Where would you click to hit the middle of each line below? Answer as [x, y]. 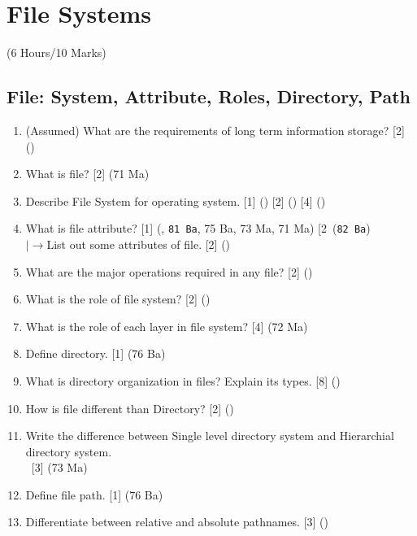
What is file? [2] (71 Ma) [87, 174]
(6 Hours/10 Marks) [56, 52]
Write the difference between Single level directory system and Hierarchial [210, 436]
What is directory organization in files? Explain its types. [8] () [183, 380]
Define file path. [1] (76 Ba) [94, 494]
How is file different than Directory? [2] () [130, 408]
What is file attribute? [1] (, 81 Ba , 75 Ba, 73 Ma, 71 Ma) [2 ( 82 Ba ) [198, 228]
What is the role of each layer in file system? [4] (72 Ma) [167, 326]
